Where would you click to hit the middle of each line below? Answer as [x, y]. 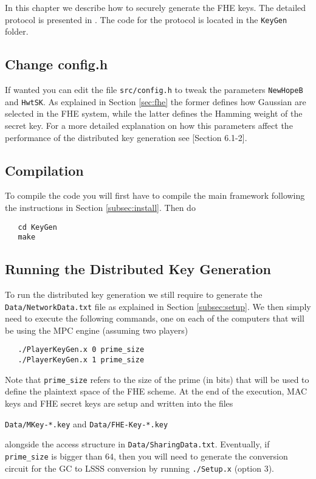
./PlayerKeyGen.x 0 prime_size [81, 350]
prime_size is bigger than [54, 456]
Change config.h [57, 64]
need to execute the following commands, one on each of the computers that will [155, 318]
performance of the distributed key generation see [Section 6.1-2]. [126, 137]
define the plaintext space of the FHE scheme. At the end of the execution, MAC [156, 391]
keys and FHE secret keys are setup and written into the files [119, 403]
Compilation [44, 170]
